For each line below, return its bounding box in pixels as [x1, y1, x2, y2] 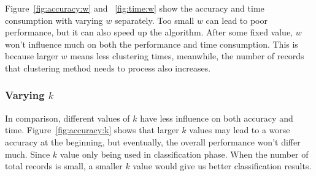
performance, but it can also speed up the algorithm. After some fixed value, [5, 26, 293, 38]
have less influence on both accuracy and [140, 111, 293, 124]
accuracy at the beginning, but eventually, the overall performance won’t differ [5, 135, 301, 148]
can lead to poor [206, 13, 268, 26]
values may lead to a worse [189, 123, 290, 136]
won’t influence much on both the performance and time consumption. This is [5, 37, 298, 50]
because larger [5, 50, 58, 62]
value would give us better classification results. [133, 159, 312, 172]
